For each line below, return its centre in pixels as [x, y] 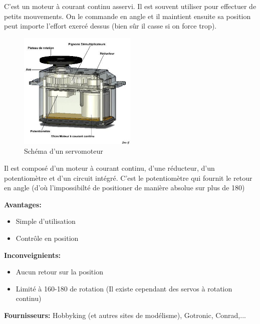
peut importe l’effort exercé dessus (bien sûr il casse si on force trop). [110, 26]
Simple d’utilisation [46, 221]
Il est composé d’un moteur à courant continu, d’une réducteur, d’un [109, 168]
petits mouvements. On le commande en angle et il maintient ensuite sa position [127, 16]
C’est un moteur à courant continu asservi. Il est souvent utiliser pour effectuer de [130, 6]
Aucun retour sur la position [59, 272]
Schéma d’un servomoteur [64, 151]
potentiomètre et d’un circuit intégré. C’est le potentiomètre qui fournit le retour [128, 178]
